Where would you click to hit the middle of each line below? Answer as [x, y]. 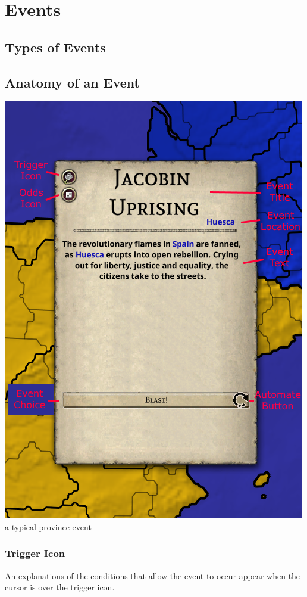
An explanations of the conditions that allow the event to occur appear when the [153, 575]
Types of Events [55, 47]
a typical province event [48, 526]
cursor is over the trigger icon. [60, 587]
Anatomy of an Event [72, 82]
